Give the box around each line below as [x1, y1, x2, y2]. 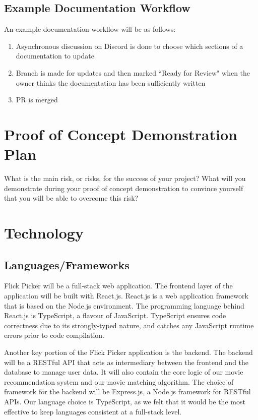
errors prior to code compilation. [4, 330, 105, 340]
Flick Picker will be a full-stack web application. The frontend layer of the [4, 280, 233, 291]
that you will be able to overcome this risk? [4, 193, 139, 203]
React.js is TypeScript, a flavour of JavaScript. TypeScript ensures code [4, 310, 226, 321]
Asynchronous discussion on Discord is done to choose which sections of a [16, 40, 243, 51]
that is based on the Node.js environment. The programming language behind [4, 300, 244, 311]
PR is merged [16, 94, 58, 105]
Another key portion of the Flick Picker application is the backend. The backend [4, 347, 253, 357]
